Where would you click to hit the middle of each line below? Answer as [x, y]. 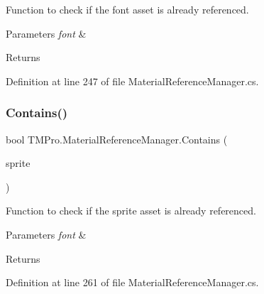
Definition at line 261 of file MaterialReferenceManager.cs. [132, 282]
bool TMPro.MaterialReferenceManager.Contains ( [117, 139]
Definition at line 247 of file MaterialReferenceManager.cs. [132, 81]
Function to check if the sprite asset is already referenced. [131, 211]
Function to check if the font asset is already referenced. [127, 9]
